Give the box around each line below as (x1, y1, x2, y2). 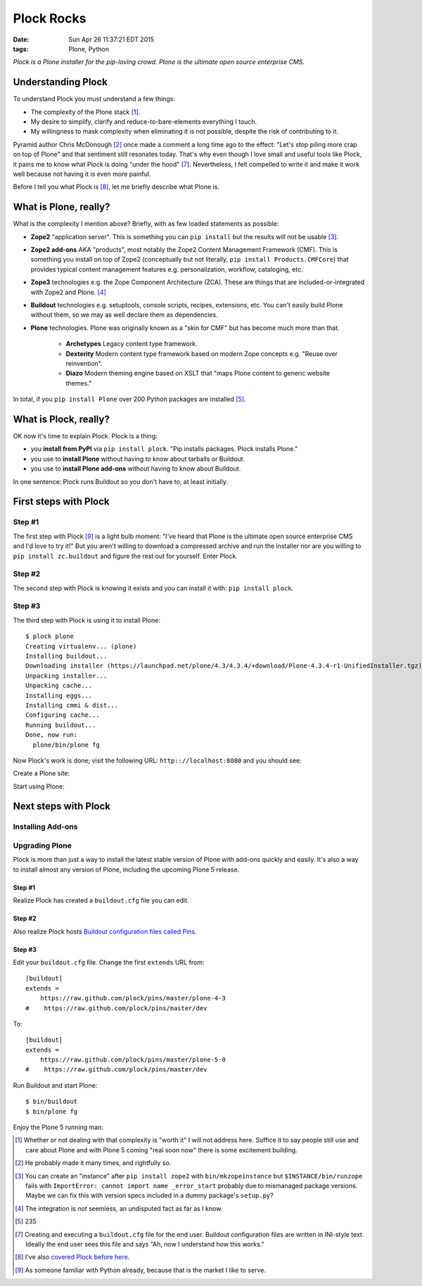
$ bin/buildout (25, 1097, 78, 1106)
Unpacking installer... (25, 672, 108, 680)
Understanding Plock (13, 76, 108, 88)
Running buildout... (25, 721, 96, 729)
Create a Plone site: (13, 769, 70, 777)
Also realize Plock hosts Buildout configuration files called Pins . (13, 927, 197, 936)
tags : (13, 44, 29, 53)
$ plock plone (25, 632, 74, 640)
